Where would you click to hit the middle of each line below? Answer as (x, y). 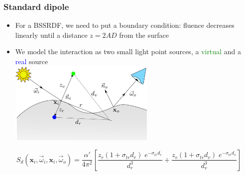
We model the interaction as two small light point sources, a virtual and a (128, 51)
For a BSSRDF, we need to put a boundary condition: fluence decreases (125, 25)
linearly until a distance (51, 35)
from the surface (144, 35)
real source (32, 61)
